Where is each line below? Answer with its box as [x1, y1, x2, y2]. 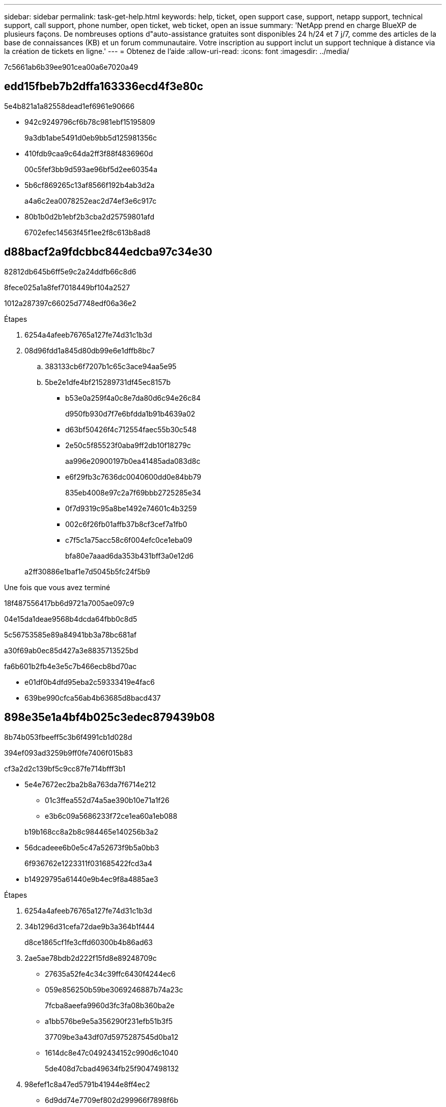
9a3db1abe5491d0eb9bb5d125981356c [24, 133, 157, 142]
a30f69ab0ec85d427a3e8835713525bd [4, 646, 138, 655]
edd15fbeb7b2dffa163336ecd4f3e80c [4, 80, 204, 93]
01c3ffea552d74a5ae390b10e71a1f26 [45, 795, 170, 805]
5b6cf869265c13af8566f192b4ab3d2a [24, 180, 155, 189]
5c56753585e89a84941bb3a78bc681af [4, 630, 137, 639]
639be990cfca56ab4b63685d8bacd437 [24, 693, 161, 702]
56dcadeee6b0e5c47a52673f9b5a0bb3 [24, 843, 159, 852]
